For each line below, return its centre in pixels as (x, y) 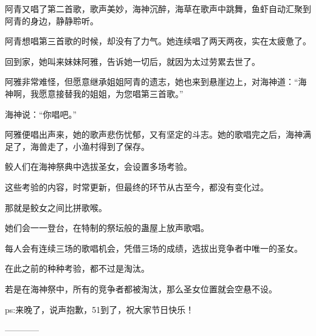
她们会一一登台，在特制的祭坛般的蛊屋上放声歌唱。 (107, 228)
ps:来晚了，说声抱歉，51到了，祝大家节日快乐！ (100, 309)
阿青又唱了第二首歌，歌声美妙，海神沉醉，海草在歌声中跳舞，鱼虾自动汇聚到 (158, 8)
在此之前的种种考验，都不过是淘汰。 (77, 268)
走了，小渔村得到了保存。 (98, 146)
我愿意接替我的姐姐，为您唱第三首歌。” (107, 93)
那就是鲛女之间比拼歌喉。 (56, 207)
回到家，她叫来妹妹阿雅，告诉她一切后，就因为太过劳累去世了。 (132, 61)
